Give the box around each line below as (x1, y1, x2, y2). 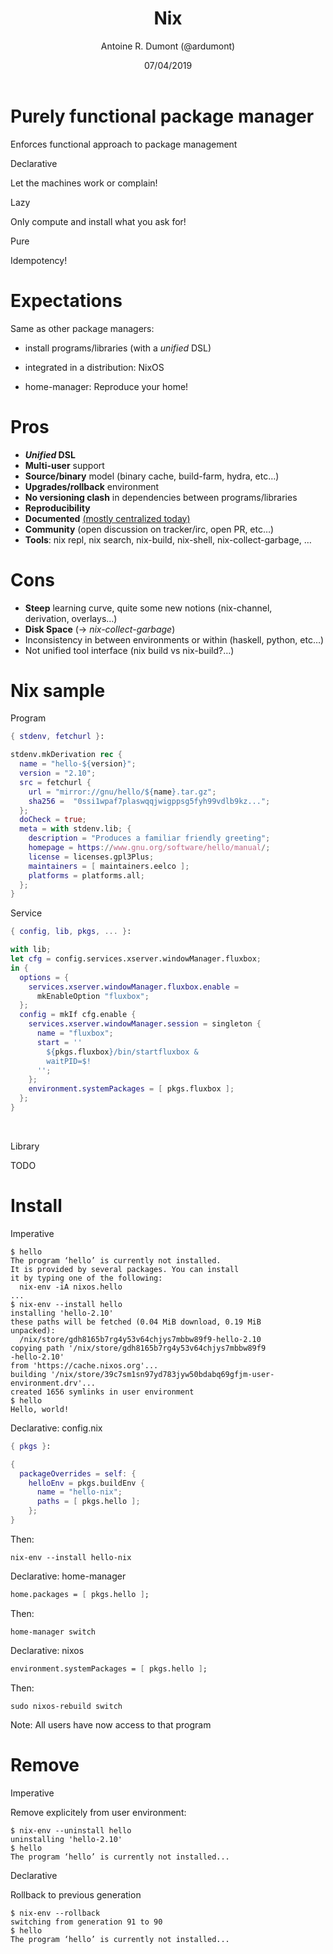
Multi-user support (24, 459, 105, 471)
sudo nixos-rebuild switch (10, 1701, 123, 1711)
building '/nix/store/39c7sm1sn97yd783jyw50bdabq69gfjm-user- (10, 1369, 275, 1379)
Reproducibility (24, 502, 91, 514)
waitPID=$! (46, 1056, 92, 1066)
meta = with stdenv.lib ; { (19, 824, 132, 834)
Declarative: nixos (10, 1644, 85, 1656)
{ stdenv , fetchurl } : (10, 732, 105, 742)
